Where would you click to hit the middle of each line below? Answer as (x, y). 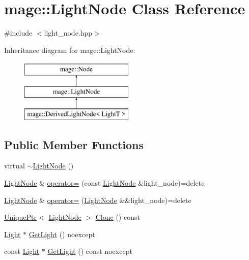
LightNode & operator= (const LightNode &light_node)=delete (104, 183)
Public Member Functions (74, 144)
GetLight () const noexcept (90, 251)
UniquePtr (21, 217)
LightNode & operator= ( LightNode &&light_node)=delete (98, 200)
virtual (15, 166)
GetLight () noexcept (62, 234)
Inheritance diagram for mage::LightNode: (70, 50)
